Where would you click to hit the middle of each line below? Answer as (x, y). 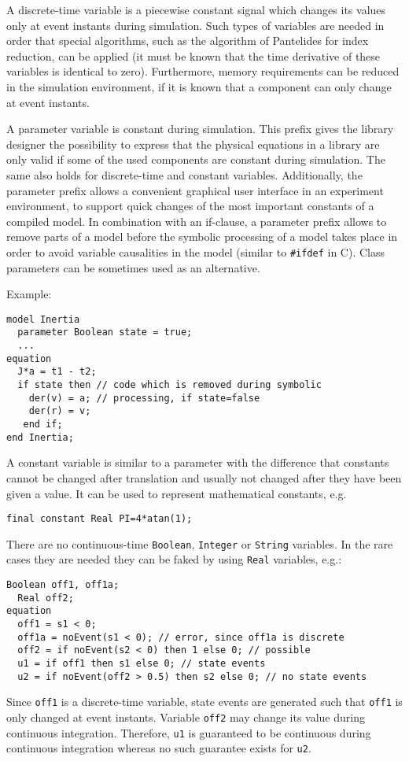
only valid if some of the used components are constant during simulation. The (196, 159)
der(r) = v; (60, 411)
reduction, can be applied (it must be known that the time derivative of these (193, 55)
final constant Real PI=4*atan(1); (99, 519)
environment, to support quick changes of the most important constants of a (190, 206)
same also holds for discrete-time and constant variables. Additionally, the (184, 174)
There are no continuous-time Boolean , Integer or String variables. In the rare (200, 543)
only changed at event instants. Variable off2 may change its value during (186, 717)
